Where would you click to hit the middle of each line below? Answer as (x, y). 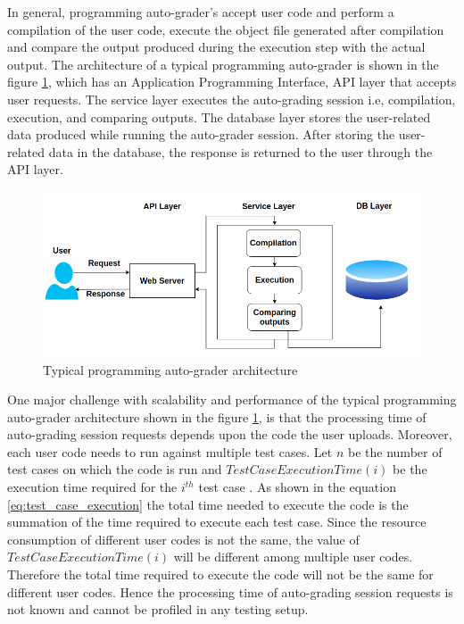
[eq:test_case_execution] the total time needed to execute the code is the (208, 504)
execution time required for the (92, 487)
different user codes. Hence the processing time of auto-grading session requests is (230, 591)
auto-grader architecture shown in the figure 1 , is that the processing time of (217, 416)
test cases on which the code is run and (115, 469)
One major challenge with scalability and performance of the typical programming (232, 399)
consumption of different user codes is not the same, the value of (183, 539)
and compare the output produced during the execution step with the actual (216, 47)
